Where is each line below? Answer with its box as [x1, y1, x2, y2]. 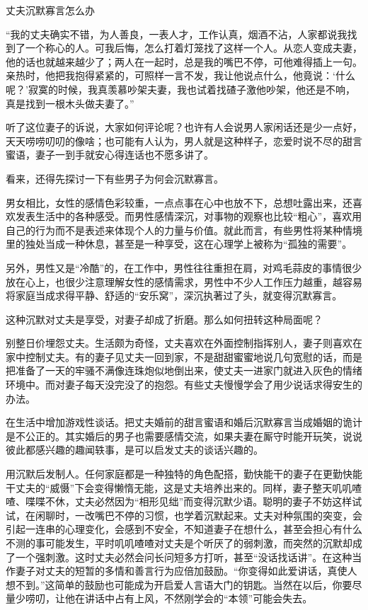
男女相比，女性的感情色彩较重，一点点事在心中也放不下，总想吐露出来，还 [6, 195, 352, 209]
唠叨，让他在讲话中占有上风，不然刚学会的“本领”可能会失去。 [25, 591, 313, 606]
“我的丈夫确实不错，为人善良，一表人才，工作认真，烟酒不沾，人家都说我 [6, 26, 347, 41]
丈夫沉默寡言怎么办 [6, 3, 95, 17]
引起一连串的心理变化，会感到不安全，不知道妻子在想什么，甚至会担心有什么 [6, 522, 362, 536]
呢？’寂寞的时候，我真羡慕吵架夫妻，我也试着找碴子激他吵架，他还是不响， [6, 81, 355, 96]
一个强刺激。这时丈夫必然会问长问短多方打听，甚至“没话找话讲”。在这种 [15, 549, 352, 564]
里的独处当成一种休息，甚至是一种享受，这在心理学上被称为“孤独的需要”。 [6, 236, 352, 251]
